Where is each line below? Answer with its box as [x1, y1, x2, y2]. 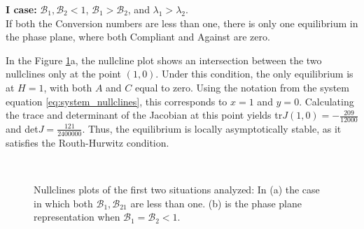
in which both [34, 195, 93, 210]
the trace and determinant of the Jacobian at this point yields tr [6, 108, 283, 122]
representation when [34, 209, 120, 224]
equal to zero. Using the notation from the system [135, 80, 349, 94]
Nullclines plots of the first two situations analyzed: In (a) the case [34, 182, 320, 196]
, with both [43, 80, 92, 94]
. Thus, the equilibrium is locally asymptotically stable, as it [82, 121, 342, 135]
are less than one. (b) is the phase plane [130, 195, 302, 210]
